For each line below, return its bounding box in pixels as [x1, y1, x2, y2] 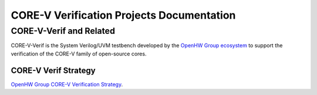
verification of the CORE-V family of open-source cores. [11, 50, 147, 57]
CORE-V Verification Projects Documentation [11, 9, 236, 22]
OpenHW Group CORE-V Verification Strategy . [11, 80, 123, 87]
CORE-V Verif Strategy [11, 65, 96, 75]
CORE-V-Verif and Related [11, 26, 116, 36]
